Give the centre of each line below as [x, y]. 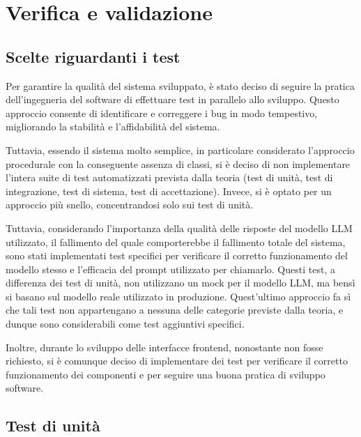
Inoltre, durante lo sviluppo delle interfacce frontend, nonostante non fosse [164, 347]
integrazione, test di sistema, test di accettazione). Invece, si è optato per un [169, 191]
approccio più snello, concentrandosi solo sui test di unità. [130, 205]
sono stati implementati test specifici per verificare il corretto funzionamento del [177, 255]
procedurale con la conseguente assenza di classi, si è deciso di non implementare [178, 163]
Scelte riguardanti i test [93, 56]
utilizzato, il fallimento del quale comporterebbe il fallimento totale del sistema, [176, 242]
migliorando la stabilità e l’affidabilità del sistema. [113, 127]
